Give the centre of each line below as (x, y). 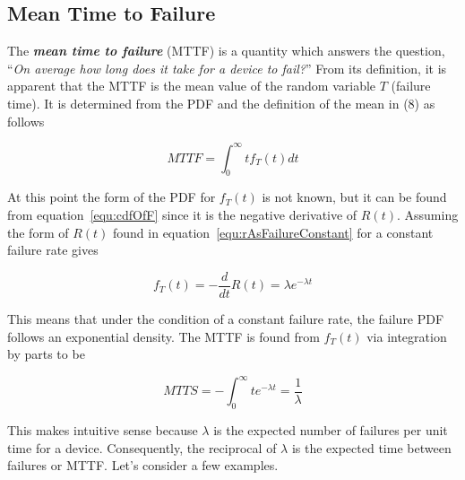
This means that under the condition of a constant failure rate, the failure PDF (226, 318)
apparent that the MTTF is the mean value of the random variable (192, 86)
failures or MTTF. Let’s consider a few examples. (143, 465)
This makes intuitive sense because (103, 429)
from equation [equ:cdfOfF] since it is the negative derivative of (182, 215)
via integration (407, 336)
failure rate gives (53, 250)
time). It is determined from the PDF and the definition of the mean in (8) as (221, 103)
